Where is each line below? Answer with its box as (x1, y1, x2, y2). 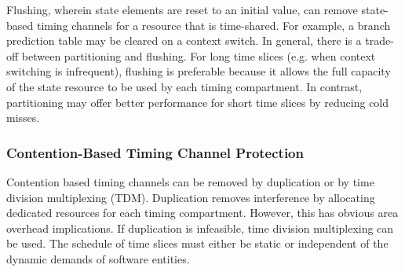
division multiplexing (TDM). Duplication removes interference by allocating (6, 189, 375, 205)
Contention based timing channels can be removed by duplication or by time (6, 173, 374, 189)
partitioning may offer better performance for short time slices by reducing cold (6, 94, 389, 110)
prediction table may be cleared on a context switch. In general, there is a (6, 32, 362, 49)
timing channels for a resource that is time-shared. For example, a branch (36, 17, 391, 33)
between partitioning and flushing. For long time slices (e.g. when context (21, 47, 376, 64)
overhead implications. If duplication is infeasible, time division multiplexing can (6, 219, 394, 236)
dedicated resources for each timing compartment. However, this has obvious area (6, 204, 399, 221)
